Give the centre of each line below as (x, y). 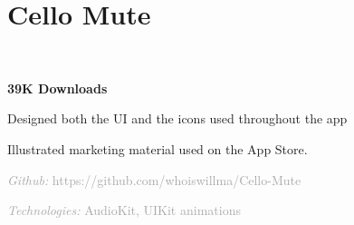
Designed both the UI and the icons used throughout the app (177, 118)
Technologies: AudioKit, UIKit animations (124, 210)
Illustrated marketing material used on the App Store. (158, 148)
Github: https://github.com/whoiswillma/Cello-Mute (154, 179)
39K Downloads (57, 88)
